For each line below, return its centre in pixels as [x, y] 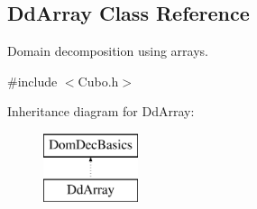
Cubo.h [98, 81]
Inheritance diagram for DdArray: [101, 111]
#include [32, 81]
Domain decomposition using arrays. [108, 51]
